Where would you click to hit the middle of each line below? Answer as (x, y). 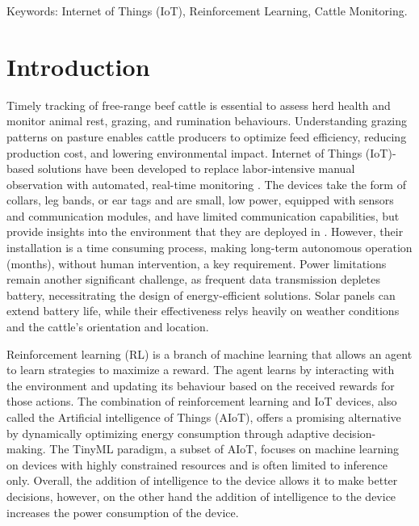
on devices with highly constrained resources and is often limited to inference (197, 464)
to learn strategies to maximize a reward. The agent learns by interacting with (201, 370)
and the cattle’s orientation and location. (108, 327)
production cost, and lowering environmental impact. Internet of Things (184, 152)
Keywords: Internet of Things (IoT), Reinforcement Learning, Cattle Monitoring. (207, 11)
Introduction (78, 66)
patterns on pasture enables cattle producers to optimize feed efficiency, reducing (207, 136)
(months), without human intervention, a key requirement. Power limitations (197, 263)
